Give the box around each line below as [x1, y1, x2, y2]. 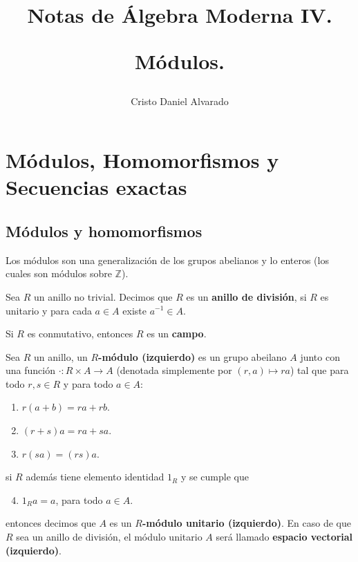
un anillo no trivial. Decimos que [33, 289, 173, 303]
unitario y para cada [6, 303, 92, 317]
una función [6, 363, 55, 377]
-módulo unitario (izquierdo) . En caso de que [142, 516, 351, 530]
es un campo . [147, 326, 207, 341]
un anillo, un [33, 349, 88, 364]
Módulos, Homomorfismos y [6, 146, 279, 174]
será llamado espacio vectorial [216, 530, 353, 544]
